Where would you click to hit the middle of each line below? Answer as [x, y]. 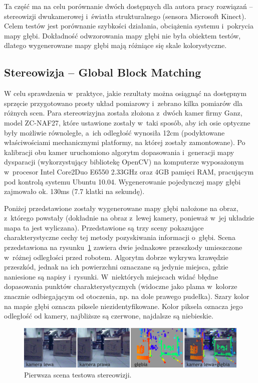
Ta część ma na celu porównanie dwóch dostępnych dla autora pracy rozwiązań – [128, 6]
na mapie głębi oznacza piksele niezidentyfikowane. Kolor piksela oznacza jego [123, 306]
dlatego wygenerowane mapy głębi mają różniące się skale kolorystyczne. [115, 45]
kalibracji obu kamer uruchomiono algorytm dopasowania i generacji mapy [119, 152]
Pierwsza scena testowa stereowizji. [78, 374]
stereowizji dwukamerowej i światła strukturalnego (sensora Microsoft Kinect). [125, 16]
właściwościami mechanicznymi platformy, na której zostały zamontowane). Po [125, 142]
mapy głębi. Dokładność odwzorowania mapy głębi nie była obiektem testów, [122, 35]
